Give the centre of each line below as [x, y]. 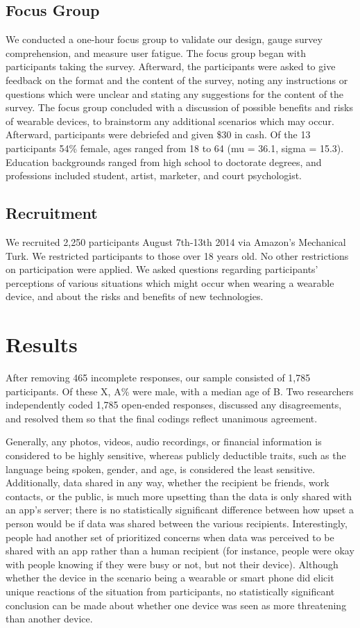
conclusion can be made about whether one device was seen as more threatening [176, 605]
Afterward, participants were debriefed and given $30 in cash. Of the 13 [158, 134]
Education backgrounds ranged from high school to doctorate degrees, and [164, 162]
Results [42, 344]
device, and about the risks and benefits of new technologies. [135, 296]
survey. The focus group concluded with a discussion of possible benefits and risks [180, 107]
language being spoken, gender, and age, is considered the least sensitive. [161, 469]
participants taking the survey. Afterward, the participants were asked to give [171, 66]
